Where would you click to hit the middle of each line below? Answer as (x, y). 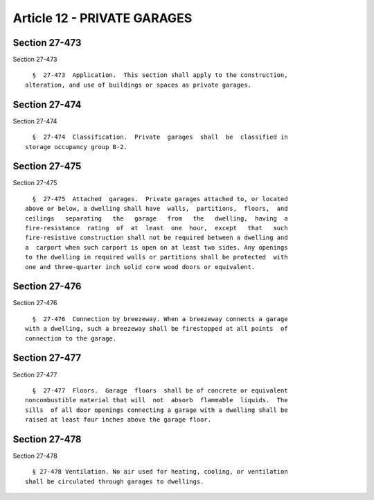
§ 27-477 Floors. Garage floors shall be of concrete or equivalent (160, 390)
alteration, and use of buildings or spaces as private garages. (139, 85)
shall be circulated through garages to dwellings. (115, 481)
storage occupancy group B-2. (77, 147)
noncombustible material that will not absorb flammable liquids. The (157, 400)
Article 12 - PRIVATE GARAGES (103, 18)
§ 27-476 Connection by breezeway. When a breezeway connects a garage (160, 319)
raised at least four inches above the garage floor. (118, 420)
